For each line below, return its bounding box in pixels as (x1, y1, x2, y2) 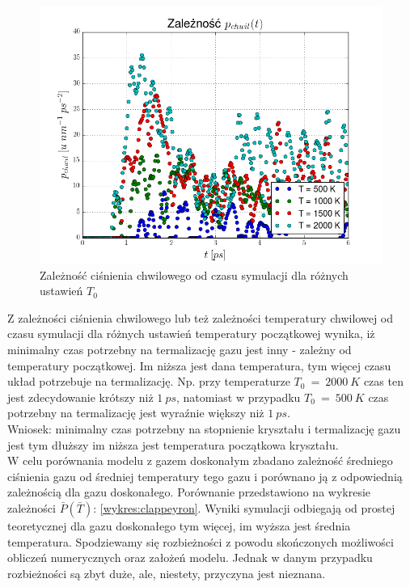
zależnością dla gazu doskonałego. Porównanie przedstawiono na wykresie (7, 484, 371, 500)
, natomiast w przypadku (176, 388, 301, 405)
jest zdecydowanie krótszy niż (7, 388, 154, 405)
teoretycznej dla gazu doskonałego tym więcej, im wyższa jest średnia (7, 517, 351, 534)
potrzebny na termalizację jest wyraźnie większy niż (7, 404, 264, 421)
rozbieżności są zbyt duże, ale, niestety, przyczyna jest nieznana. (7, 564, 326, 581)
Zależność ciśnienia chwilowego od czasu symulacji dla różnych (40, 266, 349, 283)
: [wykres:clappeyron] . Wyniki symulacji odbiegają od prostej (93, 499, 395, 516)
